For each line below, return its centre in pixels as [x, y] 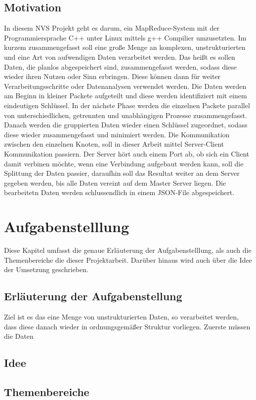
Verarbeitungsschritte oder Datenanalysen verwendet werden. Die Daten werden [125, 86]
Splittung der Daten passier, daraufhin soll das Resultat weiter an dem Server [122, 173]
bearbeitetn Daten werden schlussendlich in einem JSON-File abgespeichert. [119, 192]
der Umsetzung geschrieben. [46, 269]
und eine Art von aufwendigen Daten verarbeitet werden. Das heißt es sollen [120, 57]
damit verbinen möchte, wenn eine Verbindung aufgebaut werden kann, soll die [124, 163]
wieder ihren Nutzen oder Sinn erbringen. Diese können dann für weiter [112, 76]
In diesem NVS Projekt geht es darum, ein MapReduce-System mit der [112, 28]
